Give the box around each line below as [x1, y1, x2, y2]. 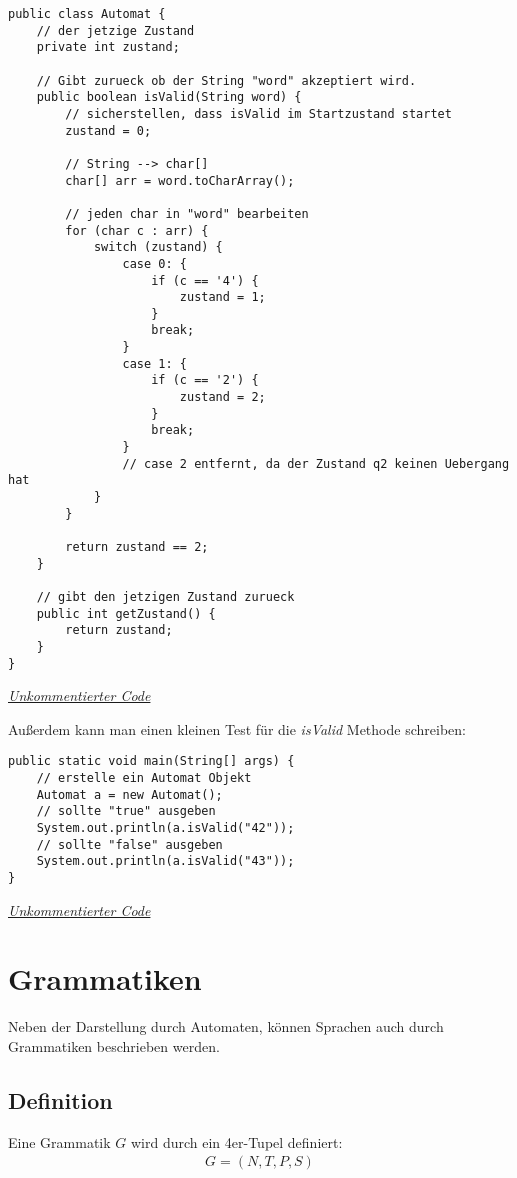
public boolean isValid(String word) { [36, 90, 302, 105]
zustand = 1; [179, 290, 266, 305]
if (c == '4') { [151, 273, 259, 288]
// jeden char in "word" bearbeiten [65, 206, 309, 221]
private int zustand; [36, 40, 180, 55]
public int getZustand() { [36, 606, 216, 621]
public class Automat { [8, 7, 166, 21]
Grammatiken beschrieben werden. [8, 1036, 220, 1056]
